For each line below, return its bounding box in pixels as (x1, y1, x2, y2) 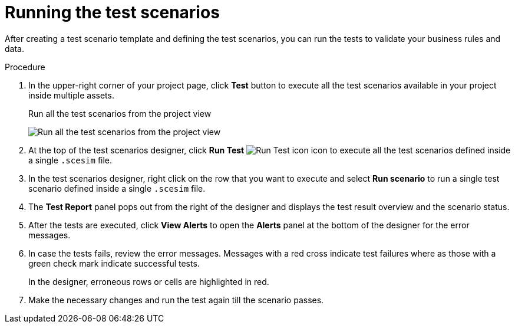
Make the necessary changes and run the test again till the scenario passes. (28, 294, 324, 305)
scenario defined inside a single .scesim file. (28, 183, 206, 193)
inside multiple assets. (28, 90, 114, 100)
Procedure (5, 61, 45, 72)
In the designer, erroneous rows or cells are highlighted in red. (28, 276, 269, 287)
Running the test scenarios (5, 2, 220, 22)
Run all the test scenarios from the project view (28, 108, 212, 119)
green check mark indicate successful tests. (28, 258, 200, 268)
